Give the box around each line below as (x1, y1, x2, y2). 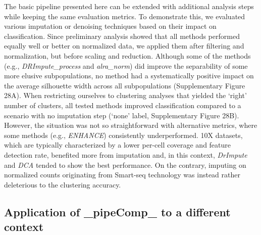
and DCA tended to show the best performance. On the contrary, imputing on (4, 159, 246, 170)
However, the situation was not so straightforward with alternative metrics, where (4, 120, 257, 130)
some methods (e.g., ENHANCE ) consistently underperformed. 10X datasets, (4, 129, 243, 140)
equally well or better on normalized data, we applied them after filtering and (4, 40, 244, 51)
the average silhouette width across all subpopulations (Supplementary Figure (4, 80, 245, 90)
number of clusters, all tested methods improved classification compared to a (4, 100, 241, 110)
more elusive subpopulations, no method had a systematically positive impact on (4, 70, 254, 81)
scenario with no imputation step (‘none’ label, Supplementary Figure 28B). (4, 110, 239, 120)
